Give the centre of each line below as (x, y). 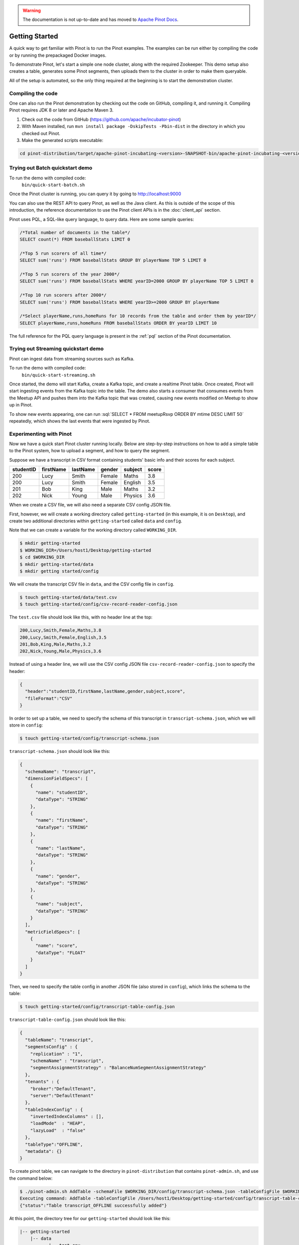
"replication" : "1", (57, 1054)
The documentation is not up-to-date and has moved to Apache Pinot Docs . (101, 19)
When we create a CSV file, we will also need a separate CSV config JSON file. (90, 505)
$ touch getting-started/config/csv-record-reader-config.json (99, 604)
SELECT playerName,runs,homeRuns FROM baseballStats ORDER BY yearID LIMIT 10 (118, 323)
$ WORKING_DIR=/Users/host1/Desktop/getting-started (85, 550)
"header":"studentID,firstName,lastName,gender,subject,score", (105, 691)
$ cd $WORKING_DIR (42, 557)
